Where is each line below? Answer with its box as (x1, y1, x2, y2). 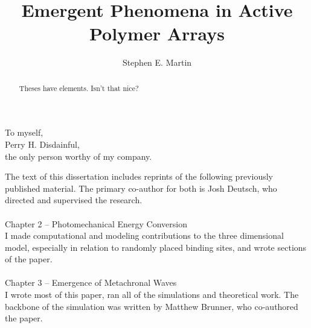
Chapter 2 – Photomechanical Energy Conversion (5, 217, 187, 230)
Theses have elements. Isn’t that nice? (19, 83, 139, 93)
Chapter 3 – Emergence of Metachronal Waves (5, 276, 177, 289)
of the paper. (5, 253, 53, 265)
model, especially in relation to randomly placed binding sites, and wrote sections (5, 241, 307, 253)
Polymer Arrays (89, 21, 225, 46)
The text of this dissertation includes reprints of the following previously (5, 170, 273, 183)
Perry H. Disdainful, (5, 137, 80, 150)
